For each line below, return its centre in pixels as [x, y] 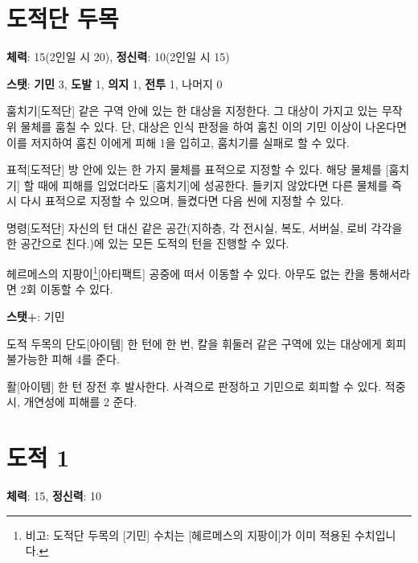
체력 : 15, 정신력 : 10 [54, 495]
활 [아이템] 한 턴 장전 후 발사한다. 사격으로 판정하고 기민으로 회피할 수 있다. [194, 386]
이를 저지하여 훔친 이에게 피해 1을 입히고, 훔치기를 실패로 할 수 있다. [178, 142]
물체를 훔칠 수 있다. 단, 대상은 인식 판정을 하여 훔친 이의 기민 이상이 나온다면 [214, 126]
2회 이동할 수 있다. [67, 289]
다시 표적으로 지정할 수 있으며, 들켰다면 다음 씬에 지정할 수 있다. [182, 201]
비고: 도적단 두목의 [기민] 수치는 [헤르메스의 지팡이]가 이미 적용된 [188, 534]
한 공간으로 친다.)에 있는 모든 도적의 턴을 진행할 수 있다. [148, 243]
